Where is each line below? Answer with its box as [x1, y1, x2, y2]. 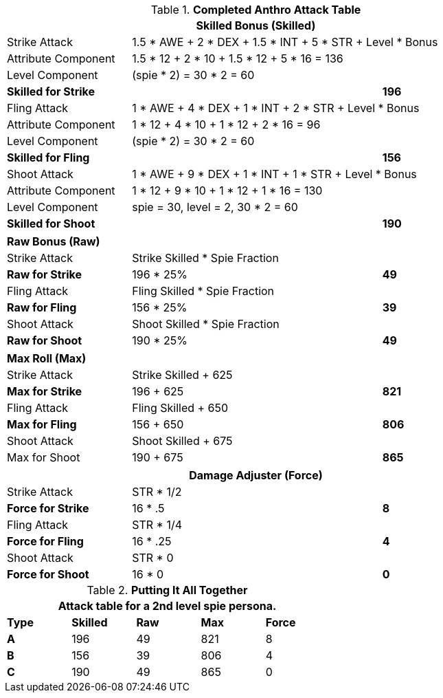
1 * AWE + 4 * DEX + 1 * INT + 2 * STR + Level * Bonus [132, 101, 420, 115]
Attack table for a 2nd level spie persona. [58, 599, 277, 613]
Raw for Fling [7, 301, 77, 314]
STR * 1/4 [132, 518, 182, 532]
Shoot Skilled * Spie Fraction [132, 317, 280, 331]
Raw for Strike [7, 268, 82, 281]
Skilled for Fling [7, 151, 90, 164]
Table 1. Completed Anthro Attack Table [150, 3, 361, 17]
